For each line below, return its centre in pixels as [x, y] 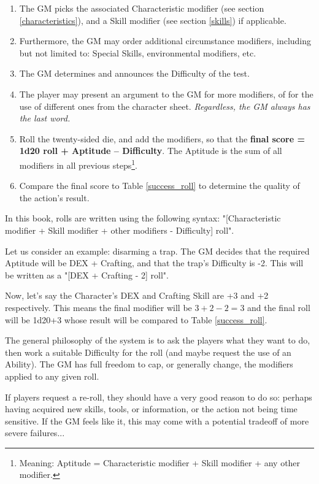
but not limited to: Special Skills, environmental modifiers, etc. [138, 52]
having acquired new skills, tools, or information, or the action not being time [151, 409]
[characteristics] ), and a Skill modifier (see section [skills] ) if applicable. [153, 20]
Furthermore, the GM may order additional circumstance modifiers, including [165, 41]
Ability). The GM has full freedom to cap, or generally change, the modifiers [149, 364]
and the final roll [279, 307]
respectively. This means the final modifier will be [98, 307]
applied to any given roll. [52, 376]
